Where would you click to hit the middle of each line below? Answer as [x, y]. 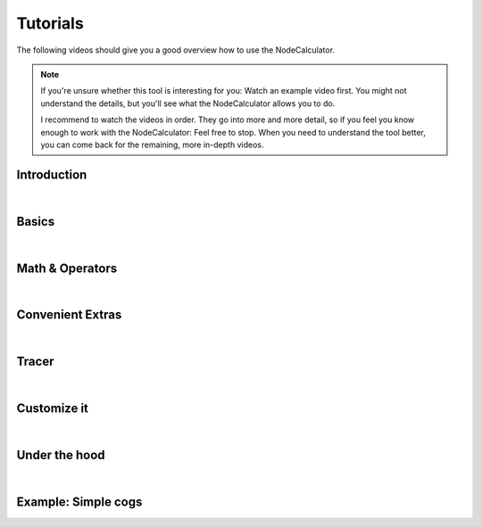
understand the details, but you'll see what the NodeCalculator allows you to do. [188, 103]
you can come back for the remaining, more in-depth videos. [152, 144]
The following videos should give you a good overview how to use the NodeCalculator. [175, 50]
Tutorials [50, 23]
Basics [36, 222]
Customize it [53, 409]
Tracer [35, 362]
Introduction [52, 174]
